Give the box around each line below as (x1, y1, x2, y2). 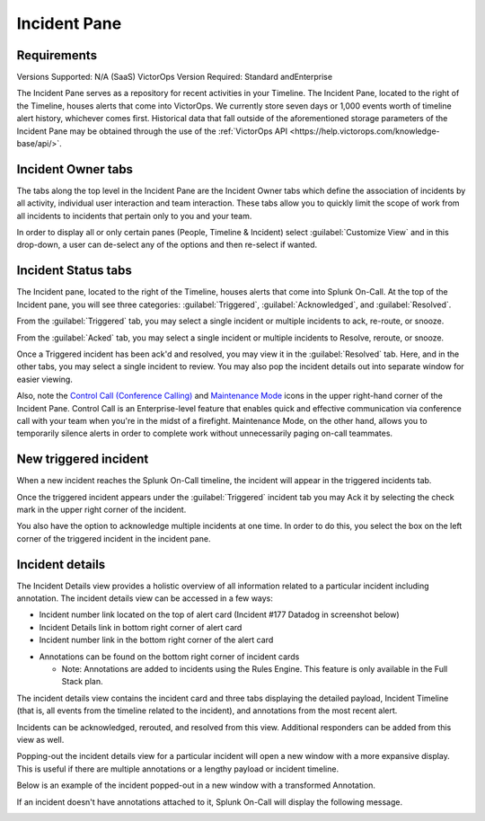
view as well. (16, 734, 65, 745)
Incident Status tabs (16, 263, 132, 278)
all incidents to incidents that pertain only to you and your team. (16, 210, 252, 221)
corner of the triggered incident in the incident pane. (16, 533, 211, 543)
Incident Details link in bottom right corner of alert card (39, 622, 242, 632)
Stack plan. (61, 676, 103, 687)
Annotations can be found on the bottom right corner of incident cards (39, 651, 300, 662)
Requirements (16, 48, 98, 63)
